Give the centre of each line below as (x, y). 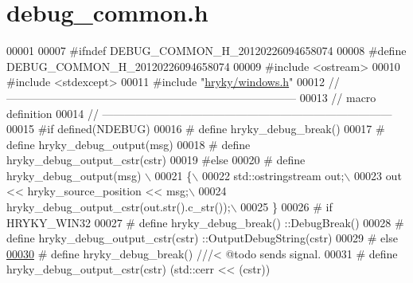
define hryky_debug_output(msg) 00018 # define (129, 144)
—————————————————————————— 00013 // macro (191, 97)
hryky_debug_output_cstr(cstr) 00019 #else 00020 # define (156, 160)
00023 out (378, 175)
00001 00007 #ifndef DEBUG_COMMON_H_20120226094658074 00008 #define (206, 51)
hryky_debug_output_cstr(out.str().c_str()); (119, 207)
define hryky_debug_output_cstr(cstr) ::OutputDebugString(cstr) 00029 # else (202, 238)
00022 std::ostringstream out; (273, 175)
